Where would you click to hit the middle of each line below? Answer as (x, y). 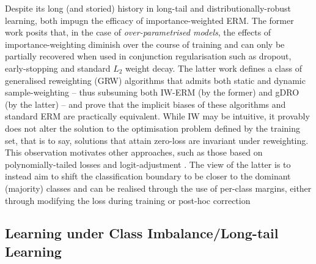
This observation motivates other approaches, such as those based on (134, 152)
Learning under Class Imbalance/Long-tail (142, 233)
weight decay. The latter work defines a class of (214, 68)
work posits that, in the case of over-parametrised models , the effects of (138, 32)
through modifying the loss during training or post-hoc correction (128, 200)
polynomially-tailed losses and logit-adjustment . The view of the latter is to (148, 164)
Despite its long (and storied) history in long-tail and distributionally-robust (148, 8)
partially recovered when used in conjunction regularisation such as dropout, (148, 56)
